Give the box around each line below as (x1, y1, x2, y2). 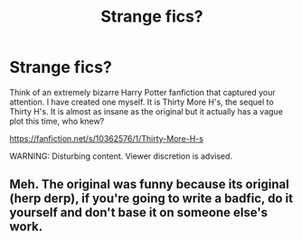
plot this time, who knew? (9, 115, 105, 126)
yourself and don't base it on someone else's (9, 205, 269, 220)
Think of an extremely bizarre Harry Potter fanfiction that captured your (9, 87, 276, 97)
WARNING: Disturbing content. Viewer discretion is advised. (9, 151, 233, 162)
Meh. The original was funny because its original (9, 177, 289, 192)
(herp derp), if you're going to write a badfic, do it (9, 191, 294, 207)
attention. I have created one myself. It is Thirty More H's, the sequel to (9, 97, 274, 107)
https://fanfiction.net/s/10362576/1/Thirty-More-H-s (9, 133, 203, 143)
